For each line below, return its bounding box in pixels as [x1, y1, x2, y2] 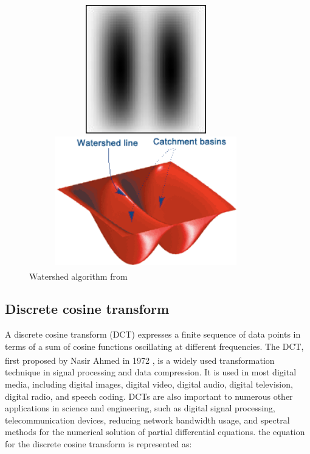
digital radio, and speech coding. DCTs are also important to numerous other [5, 389, 293, 402]
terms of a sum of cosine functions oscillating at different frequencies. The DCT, [5, 339, 304, 352]
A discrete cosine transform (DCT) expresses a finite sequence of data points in [5, 328, 301, 341]
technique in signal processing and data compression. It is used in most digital [5, 366, 297, 378]
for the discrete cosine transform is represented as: [5, 438, 192, 450]
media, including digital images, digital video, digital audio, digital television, [5, 378, 293, 391]
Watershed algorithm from [29, 269, 128, 282]
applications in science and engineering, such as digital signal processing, [5, 402, 275, 414]
